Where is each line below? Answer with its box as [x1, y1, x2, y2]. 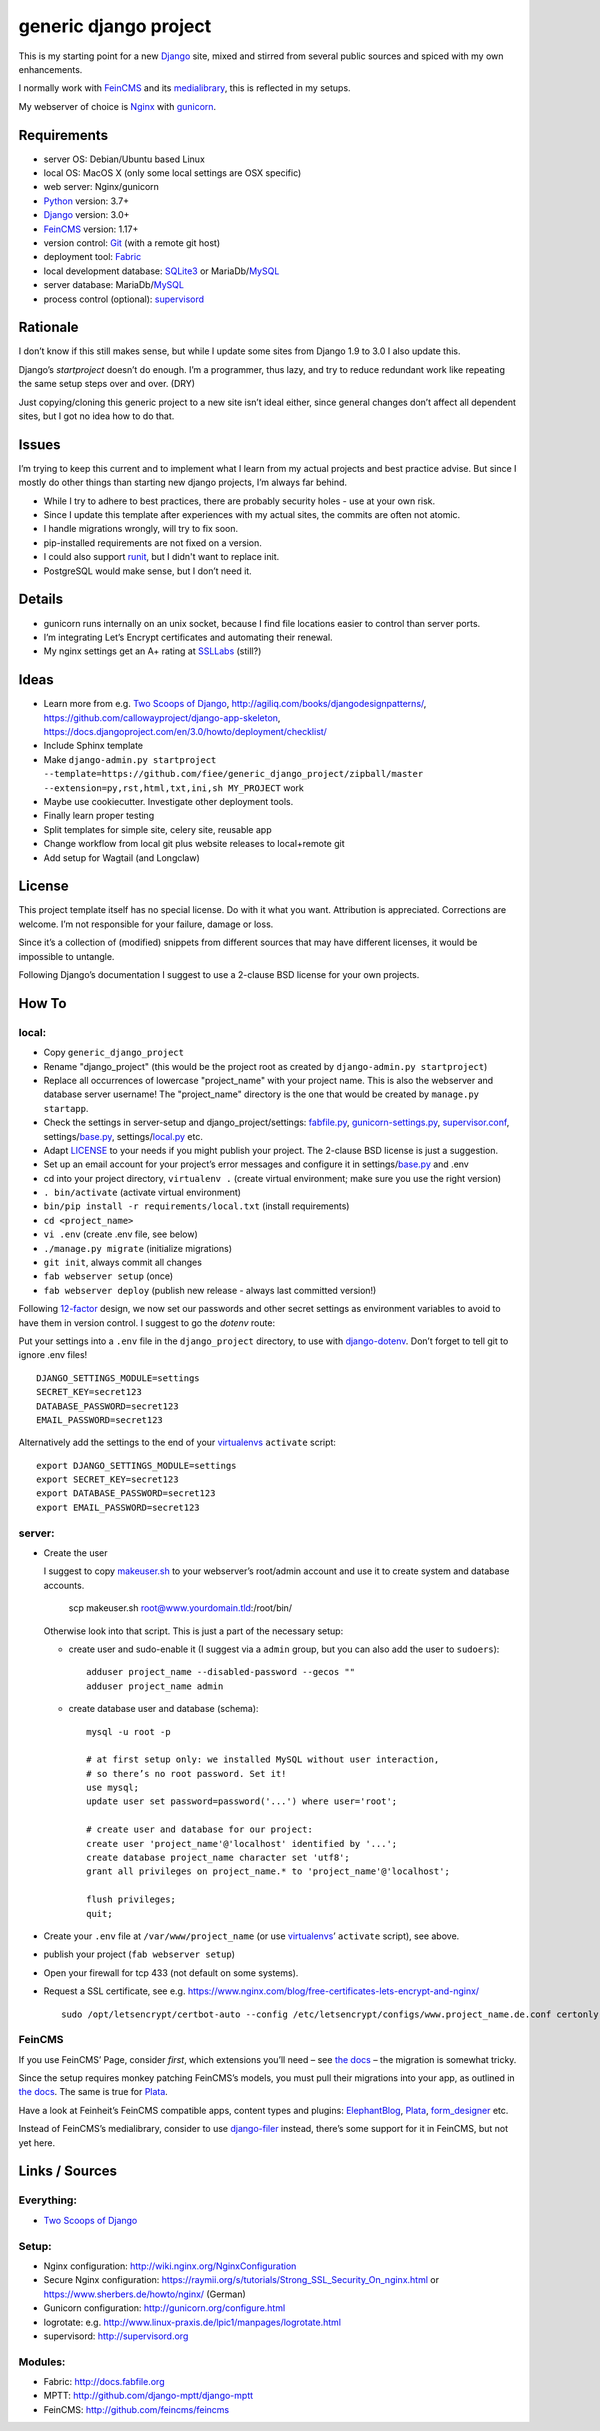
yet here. [18, 2136, 55, 2149]
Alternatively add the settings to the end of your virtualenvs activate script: [18, 1436, 337, 1449]
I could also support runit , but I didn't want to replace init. [43, 551, 280, 563]
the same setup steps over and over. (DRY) [18, 378, 195, 390]
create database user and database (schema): [68, 1703, 259, 1715]
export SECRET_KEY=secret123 [36, 1474, 179, 1485]
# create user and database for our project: [86, 1824, 314, 1835]
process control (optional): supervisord [43, 293, 205, 305]
